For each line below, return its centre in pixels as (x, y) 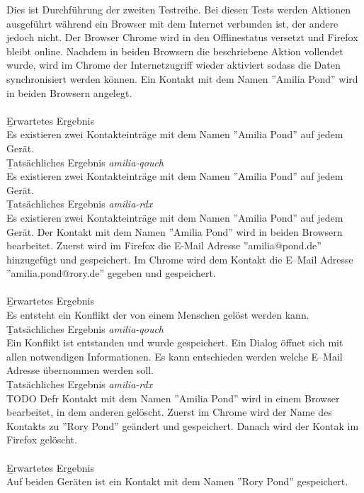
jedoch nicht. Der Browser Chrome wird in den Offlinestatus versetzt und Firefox (182, 37)
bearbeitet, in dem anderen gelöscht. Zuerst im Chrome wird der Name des (169, 412)
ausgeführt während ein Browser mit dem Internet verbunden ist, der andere (172, 23)
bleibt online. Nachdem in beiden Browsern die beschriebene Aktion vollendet (175, 51)
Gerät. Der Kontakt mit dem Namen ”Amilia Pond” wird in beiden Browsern (175, 231)
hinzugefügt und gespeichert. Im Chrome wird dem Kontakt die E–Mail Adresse (180, 259)
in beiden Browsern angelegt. (69, 92)
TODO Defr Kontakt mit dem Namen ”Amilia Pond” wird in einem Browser (173, 398)
